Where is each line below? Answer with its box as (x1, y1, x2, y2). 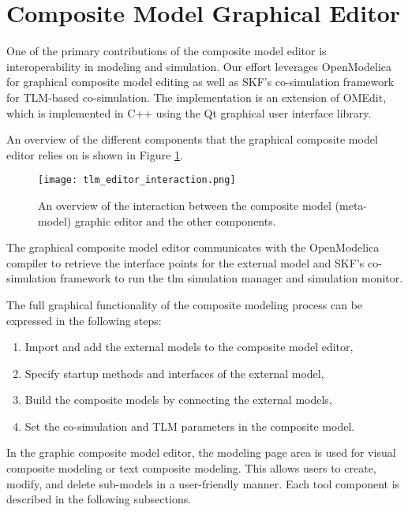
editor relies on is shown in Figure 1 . (6, 146, 183, 163)
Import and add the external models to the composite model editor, (24, 338, 354, 355)
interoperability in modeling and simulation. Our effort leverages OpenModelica (6, 58, 392, 74)
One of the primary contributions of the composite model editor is (6, 43, 327, 59)
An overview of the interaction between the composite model (38, 196, 331, 213)
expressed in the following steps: (6, 312, 162, 328)
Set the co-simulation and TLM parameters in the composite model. (24, 417, 355, 434)
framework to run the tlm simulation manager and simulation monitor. (60, 270, 403, 286)
